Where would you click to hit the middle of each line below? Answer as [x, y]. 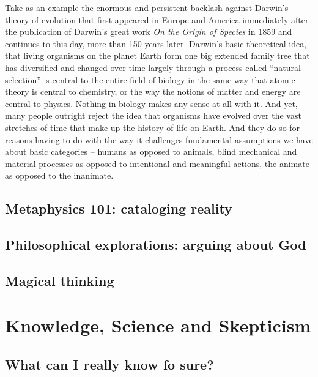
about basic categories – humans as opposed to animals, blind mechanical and [151, 151]
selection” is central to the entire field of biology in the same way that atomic [150, 79]
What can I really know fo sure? [109, 364]
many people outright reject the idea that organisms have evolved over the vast [153, 115]
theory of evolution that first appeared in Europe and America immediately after [157, 19]
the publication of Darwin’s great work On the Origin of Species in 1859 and [149, 32]
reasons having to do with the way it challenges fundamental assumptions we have [159, 139]
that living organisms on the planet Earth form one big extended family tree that [157, 55]
